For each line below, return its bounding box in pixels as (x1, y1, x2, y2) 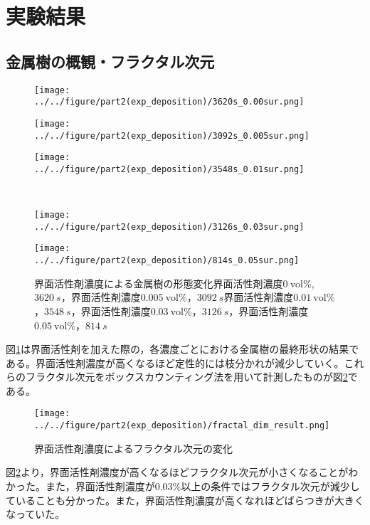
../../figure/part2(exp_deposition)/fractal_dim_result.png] (34, 420, 330, 431)
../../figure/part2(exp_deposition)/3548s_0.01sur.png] (34, 164, 305, 174)
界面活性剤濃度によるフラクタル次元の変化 (34, 440, 233, 455)
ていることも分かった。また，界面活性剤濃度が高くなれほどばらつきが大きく (6, 492, 364, 507)
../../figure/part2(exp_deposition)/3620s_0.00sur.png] (34, 97, 305, 107)
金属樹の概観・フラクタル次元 (6, 50, 215, 72)
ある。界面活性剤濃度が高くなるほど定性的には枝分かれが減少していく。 (6, 355, 344, 370)
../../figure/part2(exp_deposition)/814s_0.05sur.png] (34, 255, 300, 266)
